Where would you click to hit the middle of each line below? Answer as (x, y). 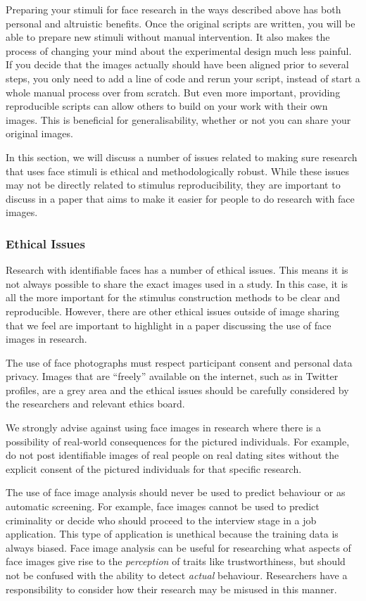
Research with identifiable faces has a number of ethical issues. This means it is (177, 270)
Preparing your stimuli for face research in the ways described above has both (173, 9)
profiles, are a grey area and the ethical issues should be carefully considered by (177, 390)
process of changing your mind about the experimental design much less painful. (179, 50)
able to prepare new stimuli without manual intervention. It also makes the (168, 37)
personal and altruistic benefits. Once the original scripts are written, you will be (181, 23)
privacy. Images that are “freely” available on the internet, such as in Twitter (172, 376)
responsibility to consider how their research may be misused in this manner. (171, 589)
